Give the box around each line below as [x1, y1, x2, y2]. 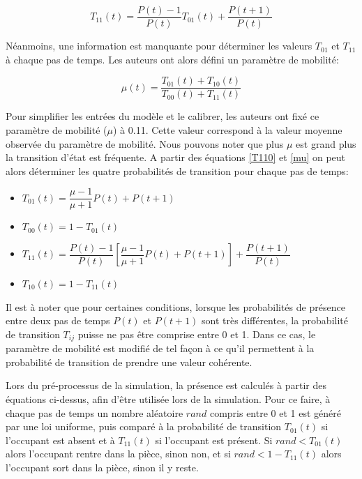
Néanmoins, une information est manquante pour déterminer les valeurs [6, 38, 312, 53]
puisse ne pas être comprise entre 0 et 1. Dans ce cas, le [77, 326, 316, 341]
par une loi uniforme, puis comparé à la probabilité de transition [6, 419, 282, 434]
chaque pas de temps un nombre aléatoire [6, 405, 183, 420]
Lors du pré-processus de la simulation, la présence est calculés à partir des [6, 378, 326, 393]
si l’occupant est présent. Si [155, 432, 273, 447]
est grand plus [296, 136, 356, 151]
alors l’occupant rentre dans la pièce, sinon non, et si [6, 446, 231, 461]
